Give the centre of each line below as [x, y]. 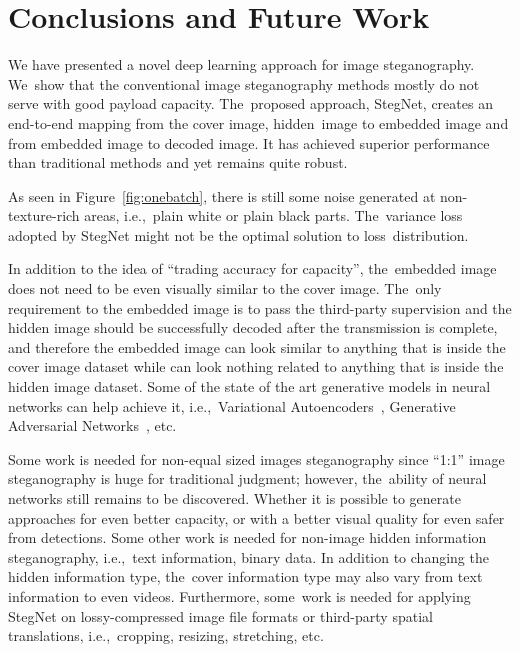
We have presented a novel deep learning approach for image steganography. [241, 64]
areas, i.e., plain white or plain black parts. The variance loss [273, 215]
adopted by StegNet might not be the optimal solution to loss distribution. [238, 234]
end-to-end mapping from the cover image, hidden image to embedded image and [258, 122]
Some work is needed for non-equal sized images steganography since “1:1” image [256, 458]
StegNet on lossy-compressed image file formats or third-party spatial [220, 615]
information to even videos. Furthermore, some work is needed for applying [239, 595]
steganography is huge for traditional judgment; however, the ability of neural [247, 478]
